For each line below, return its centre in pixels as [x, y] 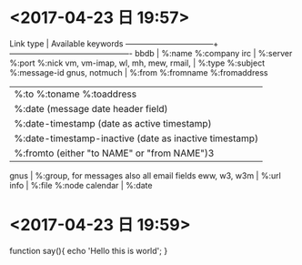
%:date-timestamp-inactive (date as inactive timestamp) [136, 138]
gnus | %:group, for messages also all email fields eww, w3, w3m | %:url [146, 175]
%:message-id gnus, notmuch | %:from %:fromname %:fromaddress [139, 72]
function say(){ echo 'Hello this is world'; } [89, 250]
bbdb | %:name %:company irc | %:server [214, 53]
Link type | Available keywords [66, 43]
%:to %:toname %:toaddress [75, 94]
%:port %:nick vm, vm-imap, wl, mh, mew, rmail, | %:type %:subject [137, 63]
